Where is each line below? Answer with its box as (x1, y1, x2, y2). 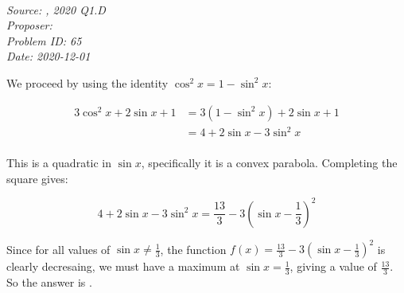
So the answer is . (6, 274, 92, 291)
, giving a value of (289, 258, 377, 275)
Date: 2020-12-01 (6, 48, 91, 64)
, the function (160, 240, 227, 257)
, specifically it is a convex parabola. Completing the (141, 154, 398, 171)
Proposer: (6, 17, 52, 33)
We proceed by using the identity (6, 74, 169, 91)
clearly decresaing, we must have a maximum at (6, 258, 240, 275)
